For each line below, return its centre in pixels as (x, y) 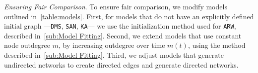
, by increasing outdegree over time (112, 45)
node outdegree (27, 45)
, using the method (217, 45)
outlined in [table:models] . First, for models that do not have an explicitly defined (129, 16)
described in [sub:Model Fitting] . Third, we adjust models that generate (114, 55)
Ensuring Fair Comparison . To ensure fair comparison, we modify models (116, 6)
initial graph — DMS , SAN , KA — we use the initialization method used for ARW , (120, 26)
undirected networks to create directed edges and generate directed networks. (121, 64)
